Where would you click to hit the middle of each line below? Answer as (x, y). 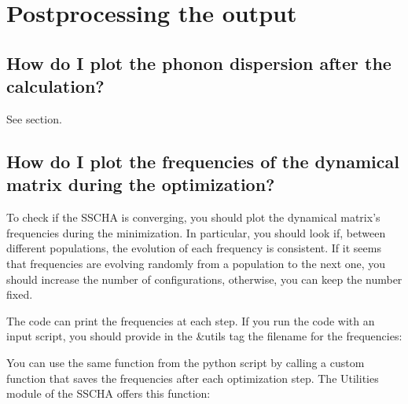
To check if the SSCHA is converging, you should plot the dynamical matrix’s (193, 217)
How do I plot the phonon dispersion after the (199, 62)
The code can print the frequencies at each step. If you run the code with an (191, 320)
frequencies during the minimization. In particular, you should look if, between (196, 232)
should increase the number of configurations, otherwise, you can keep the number (204, 279)
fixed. (20, 294)
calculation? (55, 86)
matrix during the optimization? (141, 184)
